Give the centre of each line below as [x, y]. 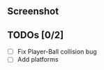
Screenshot [33, 11]
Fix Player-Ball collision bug [57, 52]
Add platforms [38, 60]
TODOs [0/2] [36, 35]
